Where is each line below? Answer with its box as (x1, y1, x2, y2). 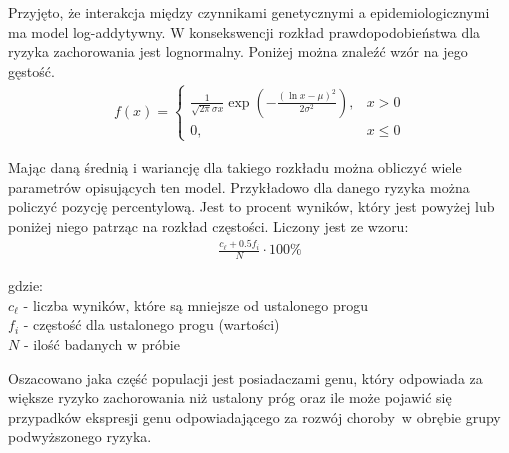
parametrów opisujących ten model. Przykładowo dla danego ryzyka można (8, 176, 470, 197)
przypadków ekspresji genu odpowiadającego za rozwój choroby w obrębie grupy (8, 406, 501, 427)
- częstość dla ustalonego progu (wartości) (23, 314, 280, 335)
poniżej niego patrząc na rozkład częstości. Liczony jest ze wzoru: (8, 215, 409, 236)
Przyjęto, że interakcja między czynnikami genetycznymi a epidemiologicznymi (8, 2, 490, 22)
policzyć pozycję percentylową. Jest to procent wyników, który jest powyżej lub (8, 196, 495, 217)
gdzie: (8, 275, 43, 296)
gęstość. (8, 60, 55, 81)
